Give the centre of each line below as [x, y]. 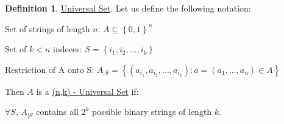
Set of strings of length [48, 28]
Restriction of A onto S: [50, 69]
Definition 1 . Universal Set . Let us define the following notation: [128, 8]
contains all [57, 112]
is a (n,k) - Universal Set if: [87, 91]
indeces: [68, 49]
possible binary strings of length [152, 112]
